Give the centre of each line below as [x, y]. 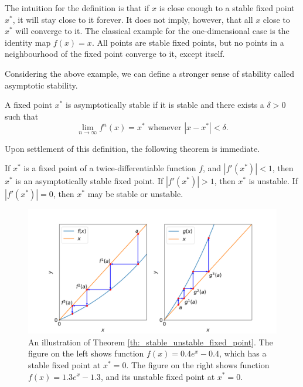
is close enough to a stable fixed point [227, 8]
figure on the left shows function [86, 353]
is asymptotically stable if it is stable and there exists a [165, 105]
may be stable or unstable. [135, 194]
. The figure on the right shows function [198, 364]
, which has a [243, 353]
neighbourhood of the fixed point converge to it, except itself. [115, 54]
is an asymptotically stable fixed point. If [89, 181]
